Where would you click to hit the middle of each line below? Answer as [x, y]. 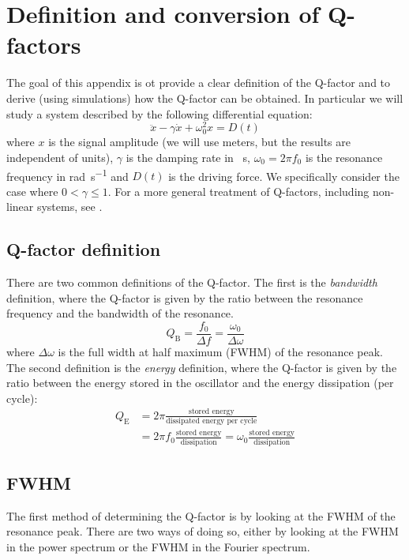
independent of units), [60, 157]
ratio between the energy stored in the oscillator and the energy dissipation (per [200, 383]
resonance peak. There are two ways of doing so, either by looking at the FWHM [203, 531]
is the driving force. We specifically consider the [284, 176]
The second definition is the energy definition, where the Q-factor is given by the [202, 367]
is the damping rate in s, [188, 157]
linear [20, 207]
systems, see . [69, 207]
